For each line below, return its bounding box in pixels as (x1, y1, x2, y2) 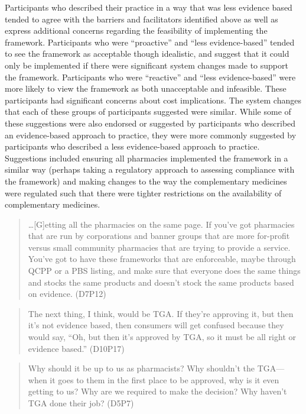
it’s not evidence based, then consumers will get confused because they (28, 319, 284, 331)
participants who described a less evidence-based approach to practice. (5, 140, 260, 153)
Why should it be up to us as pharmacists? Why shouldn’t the (28, 362, 255, 374)
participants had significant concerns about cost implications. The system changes (5, 93, 301, 106)
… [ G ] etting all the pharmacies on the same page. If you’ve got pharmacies (28, 218, 295, 230)
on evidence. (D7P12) (28, 287, 106, 300)
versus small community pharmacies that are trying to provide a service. (28, 241, 291, 253)
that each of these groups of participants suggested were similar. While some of (5, 105, 291, 118)
